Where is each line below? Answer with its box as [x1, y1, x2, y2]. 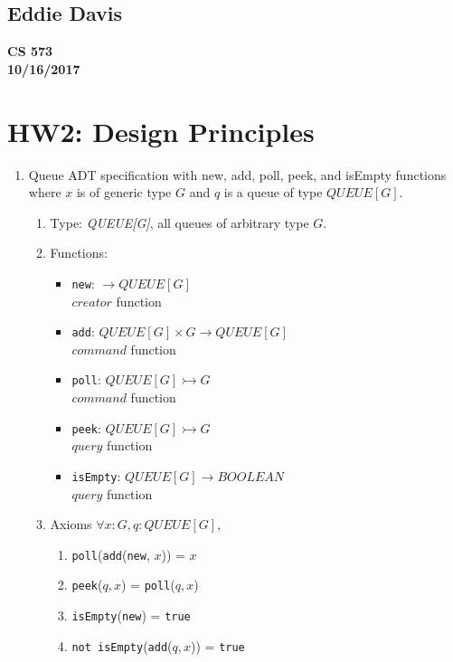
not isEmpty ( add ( [71, 636, 173, 655]
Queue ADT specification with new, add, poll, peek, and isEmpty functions [28, 165, 447, 184]
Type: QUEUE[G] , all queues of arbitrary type [50, 213, 309, 232]
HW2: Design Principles [7, 112, 315, 149]
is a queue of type [223, 183, 323, 202]
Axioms [50, 515, 92, 534]
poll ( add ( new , [71, 544, 150, 563]
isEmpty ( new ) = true [71, 606, 191, 625]
